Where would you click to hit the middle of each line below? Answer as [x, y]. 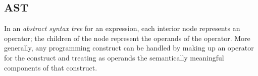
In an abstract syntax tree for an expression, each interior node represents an [122, 28]
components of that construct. [51, 67]
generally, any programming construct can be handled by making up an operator [129, 48]
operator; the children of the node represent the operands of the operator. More [127, 38]
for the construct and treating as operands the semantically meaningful [114, 57]
